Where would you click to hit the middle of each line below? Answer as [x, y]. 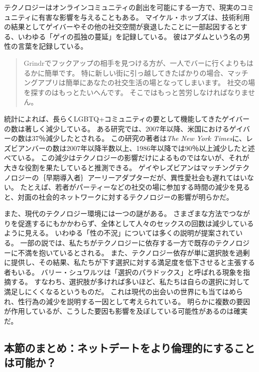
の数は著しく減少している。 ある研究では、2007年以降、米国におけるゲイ [124, 128]
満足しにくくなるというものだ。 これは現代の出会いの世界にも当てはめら [124, 292]
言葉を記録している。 [53, 46]
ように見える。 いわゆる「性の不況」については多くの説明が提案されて [120, 233]
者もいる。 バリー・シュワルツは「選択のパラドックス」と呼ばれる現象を [124, 272]
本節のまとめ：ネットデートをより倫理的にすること [129, 347]
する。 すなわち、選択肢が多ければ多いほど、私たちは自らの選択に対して [130, 282]
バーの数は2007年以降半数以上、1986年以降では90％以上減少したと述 [143, 148]
